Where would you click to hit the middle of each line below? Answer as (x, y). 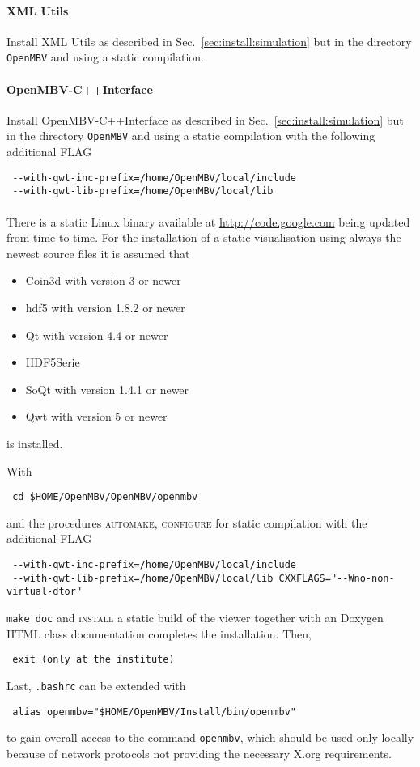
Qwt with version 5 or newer (96, 416)
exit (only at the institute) (93, 660)
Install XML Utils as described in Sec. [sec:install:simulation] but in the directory (209, 41)
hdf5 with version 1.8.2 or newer (105, 307)
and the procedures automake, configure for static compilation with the (187, 522)
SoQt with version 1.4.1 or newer (107, 389)
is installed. (35, 443)
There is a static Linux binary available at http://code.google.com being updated (208, 221)
